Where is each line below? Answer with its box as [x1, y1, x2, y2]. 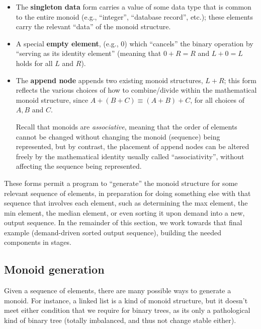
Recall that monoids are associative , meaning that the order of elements [16, 121, 237, 131]
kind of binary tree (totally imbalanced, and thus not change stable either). [4, 315, 236, 325]
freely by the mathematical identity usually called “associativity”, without [16, 151, 244, 161]
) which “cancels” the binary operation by [124, 38, 253, 48]
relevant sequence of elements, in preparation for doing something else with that [4, 187, 251, 198]
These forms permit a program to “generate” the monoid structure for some [4, 177, 238, 188]
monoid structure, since [16, 94, 89, 105]
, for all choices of [190, 94, 245, 105]
